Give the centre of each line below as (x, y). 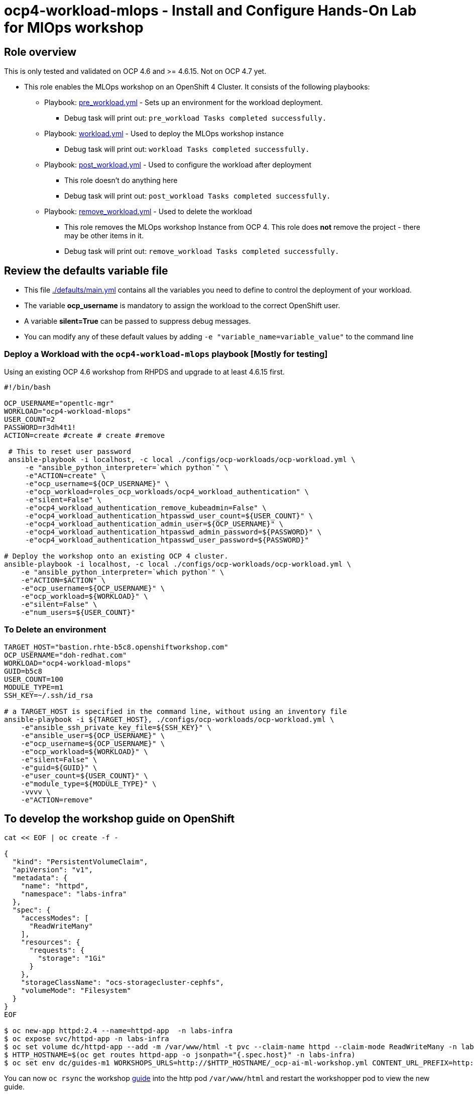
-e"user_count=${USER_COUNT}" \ (84, 775)
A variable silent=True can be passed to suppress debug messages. (138, 321)
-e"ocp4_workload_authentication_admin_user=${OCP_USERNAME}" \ (154, 524)
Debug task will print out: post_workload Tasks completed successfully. (198, 196)
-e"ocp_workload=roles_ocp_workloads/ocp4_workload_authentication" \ (167, 491)
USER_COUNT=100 (34, 679)
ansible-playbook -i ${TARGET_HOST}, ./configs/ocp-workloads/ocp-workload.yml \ (169, 719)
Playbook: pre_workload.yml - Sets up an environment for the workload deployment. (184, 103)
